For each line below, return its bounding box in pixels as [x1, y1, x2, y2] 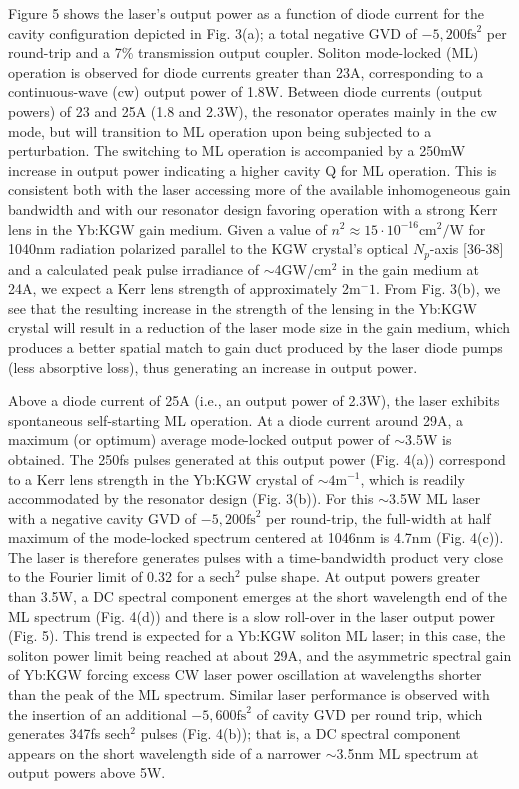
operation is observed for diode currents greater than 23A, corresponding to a [8, 61, 484, 82]
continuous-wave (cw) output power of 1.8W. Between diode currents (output [8, 81, 483, 102]
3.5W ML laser [389, 488, 481, 509]
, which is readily [360, 468, 465, 489]
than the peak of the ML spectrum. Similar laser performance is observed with [8, 684, 490, 705]
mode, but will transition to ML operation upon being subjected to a [8, 120, 432, 141]
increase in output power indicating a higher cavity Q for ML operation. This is [8, 159, 497, 180]
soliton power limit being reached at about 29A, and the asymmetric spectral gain [8, 644, 512, 665]
